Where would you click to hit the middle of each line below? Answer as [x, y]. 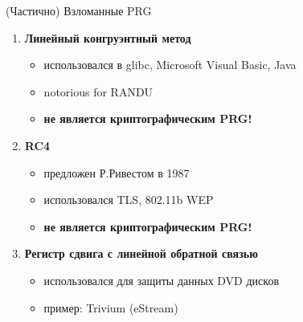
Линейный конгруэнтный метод [108, 37]
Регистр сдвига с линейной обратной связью [141, 253]
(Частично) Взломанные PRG [79, 10]
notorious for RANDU [98, 91]
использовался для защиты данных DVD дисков [161, 280]
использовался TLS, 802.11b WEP [129, 200]
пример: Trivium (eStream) [111, 307]
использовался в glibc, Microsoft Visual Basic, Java [170, 65]
